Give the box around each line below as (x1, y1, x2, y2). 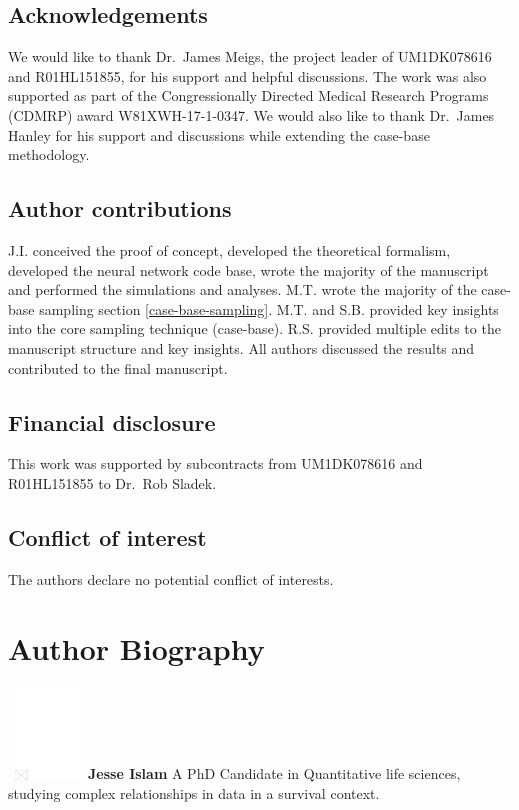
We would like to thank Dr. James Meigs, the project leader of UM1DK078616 (8, 46, 492, 67)
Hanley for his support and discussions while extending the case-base (8, 124, 430, 145)
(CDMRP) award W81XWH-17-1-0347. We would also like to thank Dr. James (8, 104, 495, 125)
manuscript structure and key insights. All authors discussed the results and (8, 337, 475, 358)
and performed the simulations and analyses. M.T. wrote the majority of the (8, 279, 477, 300)
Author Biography (8, 627, 265, 668)
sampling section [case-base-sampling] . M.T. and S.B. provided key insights (39, 298, 499, 319)
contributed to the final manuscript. (8, 357, 228, 378)
